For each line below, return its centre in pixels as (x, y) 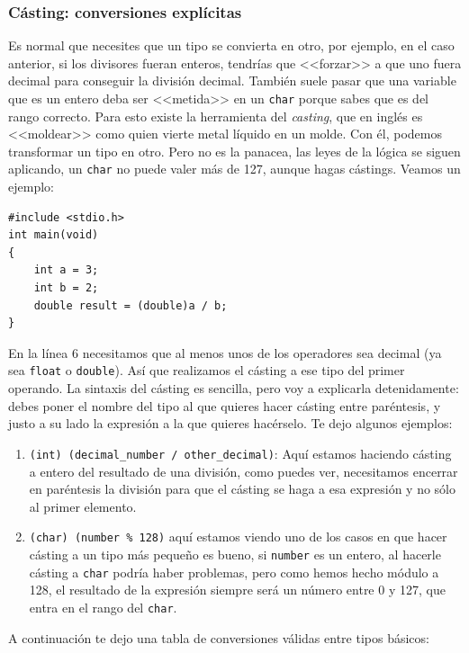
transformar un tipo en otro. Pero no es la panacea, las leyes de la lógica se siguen (234, 151)
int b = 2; (66, 288)
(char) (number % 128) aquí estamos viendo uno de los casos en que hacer (238, 537)
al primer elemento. (83, 506)
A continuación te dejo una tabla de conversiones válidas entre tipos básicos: (219, 637)
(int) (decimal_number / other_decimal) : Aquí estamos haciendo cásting (240, 453)
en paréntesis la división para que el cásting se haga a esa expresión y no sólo (242, 489)
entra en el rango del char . (103, 607)
